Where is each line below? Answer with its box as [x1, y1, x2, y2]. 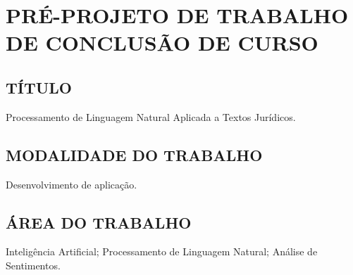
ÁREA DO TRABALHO [6, 211, 192, 233]
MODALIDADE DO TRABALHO [6, 143, 263, 165]
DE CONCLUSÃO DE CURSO [6, 28, 318, 57]
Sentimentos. [6, 257, 61, 272]
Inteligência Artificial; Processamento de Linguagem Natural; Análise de [6, 244, 318, 259]
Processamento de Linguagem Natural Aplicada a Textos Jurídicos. [6, 109, 296, 124]
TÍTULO [6, 76, 73, 98]
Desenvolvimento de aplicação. [6, 177, 137, 191]
